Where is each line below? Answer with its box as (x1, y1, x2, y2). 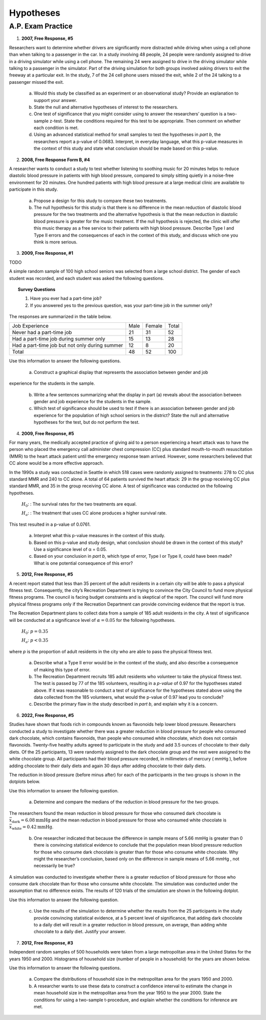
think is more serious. (33, 239, 78, 245)
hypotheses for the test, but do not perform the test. (33, 419, 140, 425)
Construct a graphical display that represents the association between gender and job (33, 369, 208, 375)
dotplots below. (9, 779, 40, 784)
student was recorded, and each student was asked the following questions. (9, 275, 165, 281)
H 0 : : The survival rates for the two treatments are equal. (21, 501, 137, 508)
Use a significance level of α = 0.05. (33, 546, 107, 552)
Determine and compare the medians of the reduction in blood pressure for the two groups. (33, 799, 220, 805)
